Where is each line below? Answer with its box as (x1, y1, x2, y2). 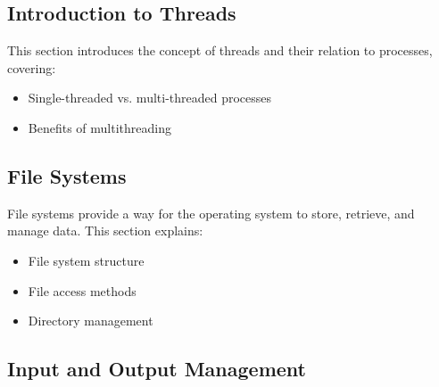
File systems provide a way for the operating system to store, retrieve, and (7, 203, 415, 222)
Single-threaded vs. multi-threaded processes (28, 88, 272, 107)
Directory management (28, 311, 153, 330)
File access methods (28, 281, 137, 300)
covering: (7, 58, 56, 77)
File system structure (28, 251, 145, 269)
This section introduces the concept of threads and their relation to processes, (7, 41, 433, 60)
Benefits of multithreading (28, 118, 171, 136)
